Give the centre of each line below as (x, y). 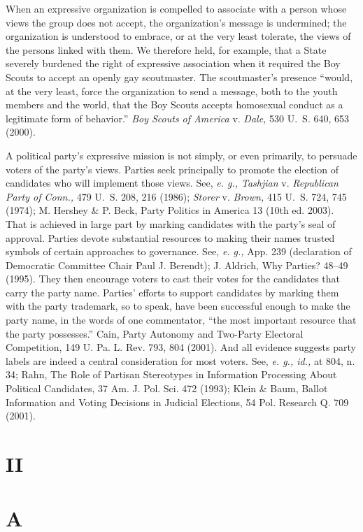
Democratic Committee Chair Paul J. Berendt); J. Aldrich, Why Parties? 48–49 (177, 265)
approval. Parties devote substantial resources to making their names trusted (170, 237)
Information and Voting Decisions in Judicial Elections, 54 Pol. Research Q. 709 (177, 402)
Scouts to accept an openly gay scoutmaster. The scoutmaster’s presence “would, (179, 77)
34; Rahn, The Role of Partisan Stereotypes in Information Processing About (171, 374)
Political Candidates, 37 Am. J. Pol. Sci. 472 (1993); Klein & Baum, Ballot (167, 388)
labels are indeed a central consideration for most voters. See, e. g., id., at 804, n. (180, 360)
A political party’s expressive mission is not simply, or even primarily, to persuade (181, 155)
